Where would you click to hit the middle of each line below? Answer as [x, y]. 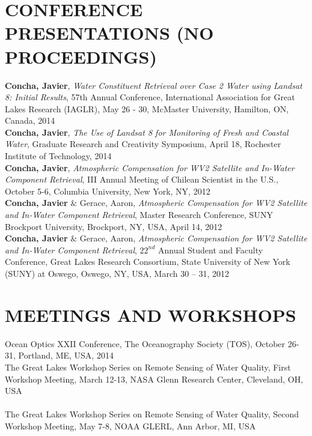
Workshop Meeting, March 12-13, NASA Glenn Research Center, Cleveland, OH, [154, 379]
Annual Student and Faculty [211, 250]
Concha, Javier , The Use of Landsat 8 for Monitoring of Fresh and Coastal [147, 132]
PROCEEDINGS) [81, 56]
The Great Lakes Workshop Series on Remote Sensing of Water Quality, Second [152, 414]
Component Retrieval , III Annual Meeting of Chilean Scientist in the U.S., [142, 179]
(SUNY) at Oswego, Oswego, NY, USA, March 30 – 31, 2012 [117, 273]
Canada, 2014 [30, 120]
